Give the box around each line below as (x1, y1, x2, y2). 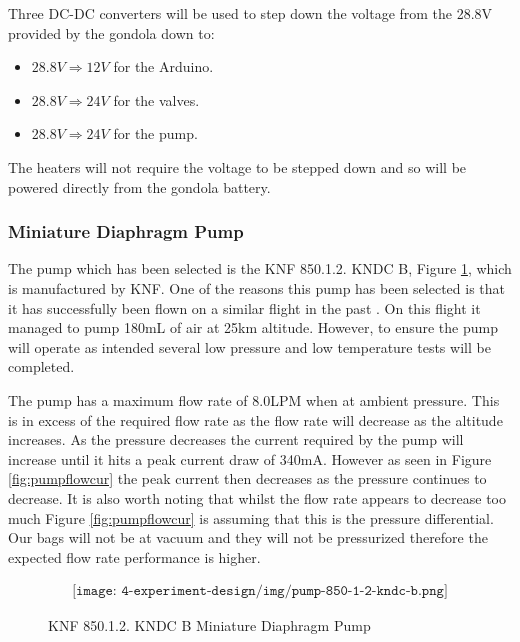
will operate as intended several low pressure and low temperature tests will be (8, 336, 491, 357)
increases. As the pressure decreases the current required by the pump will (8, 429, 464, 450)
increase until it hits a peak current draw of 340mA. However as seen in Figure (8, 448, 492, 469)
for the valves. (113, 89, 200, 110)
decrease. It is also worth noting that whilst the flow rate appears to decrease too (8, 487, 506, 508)
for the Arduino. (113, 56, 214, 77)
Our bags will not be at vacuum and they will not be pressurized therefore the (8, 527, 488, 548)
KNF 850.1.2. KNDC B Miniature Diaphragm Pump (48, 615, 371, 636)
